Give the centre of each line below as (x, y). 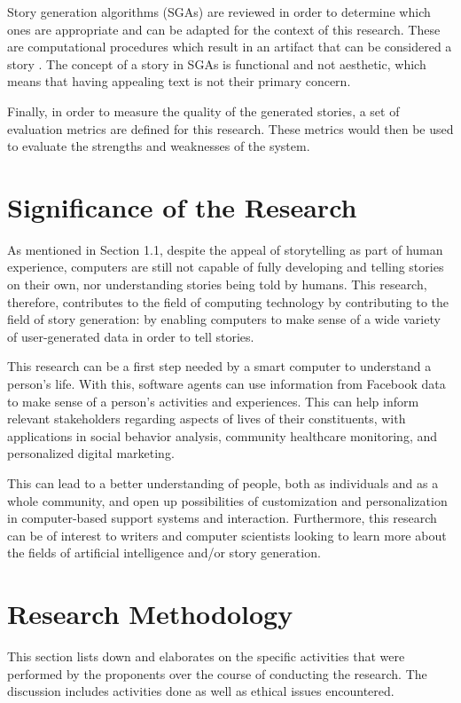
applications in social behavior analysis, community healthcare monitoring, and (223, 435)
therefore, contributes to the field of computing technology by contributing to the (228, 301)
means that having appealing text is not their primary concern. (179, 81)
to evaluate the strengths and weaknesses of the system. (159, 146)
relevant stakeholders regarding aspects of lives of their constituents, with (207, 419)
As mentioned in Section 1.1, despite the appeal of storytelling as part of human (225, 249)
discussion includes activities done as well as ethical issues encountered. (201, 691)
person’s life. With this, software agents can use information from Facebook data (227, 384)
